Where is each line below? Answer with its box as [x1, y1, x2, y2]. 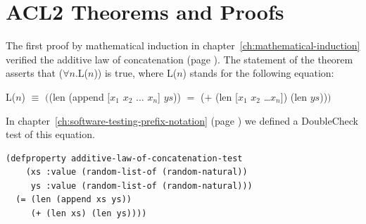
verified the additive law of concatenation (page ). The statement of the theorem [6, 51, 353, 66]
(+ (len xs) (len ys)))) [30, 209, 147, 219]
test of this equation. [6, 127, 95, 142]
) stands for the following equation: [182, 66, 334, 80]
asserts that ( [6, 66, 63, 80]
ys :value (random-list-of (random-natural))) [30, 180, 253, 191]
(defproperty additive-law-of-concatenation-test [6, 153, 243, 163]
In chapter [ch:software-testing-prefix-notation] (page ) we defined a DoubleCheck [6, 113, 358, 127]
